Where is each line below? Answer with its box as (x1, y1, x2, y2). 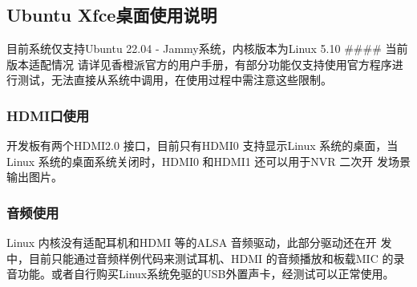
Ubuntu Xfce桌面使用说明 (6, 2, 217, 27)
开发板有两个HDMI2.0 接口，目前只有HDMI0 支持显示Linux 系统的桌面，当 (6, 137, 399, 154)
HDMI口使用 (6, 105, 90, 125)
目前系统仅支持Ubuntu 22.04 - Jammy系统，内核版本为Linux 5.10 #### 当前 (6, 40, 408, 57)
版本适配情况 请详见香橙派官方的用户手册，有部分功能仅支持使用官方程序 (6, 55, 392, 72)
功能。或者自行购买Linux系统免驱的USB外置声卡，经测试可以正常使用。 (17, 265, 395, 282)
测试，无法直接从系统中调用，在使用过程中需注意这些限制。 (17, 71, 332, 88)
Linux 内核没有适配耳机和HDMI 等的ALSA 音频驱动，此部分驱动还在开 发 (6, 234, 392, 251)
